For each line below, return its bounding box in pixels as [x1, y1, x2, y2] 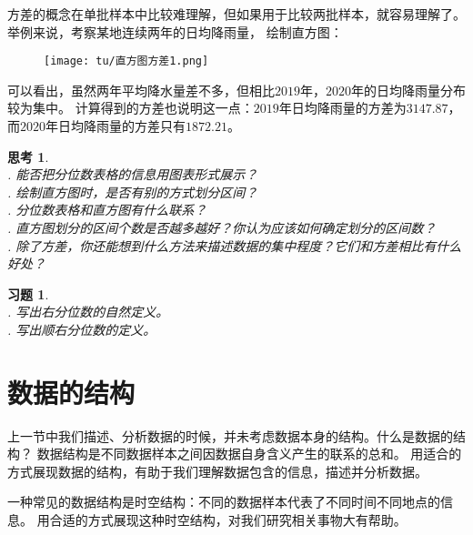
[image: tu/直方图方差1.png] [44, 55, 209, 68]
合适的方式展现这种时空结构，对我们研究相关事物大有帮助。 [49, 510, 407, 530]
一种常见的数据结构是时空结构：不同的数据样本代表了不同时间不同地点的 [7, 492, 440, 511]
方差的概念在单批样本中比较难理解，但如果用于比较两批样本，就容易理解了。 [7, 5, 466, 23]
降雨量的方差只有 [83, 116, 186, 136]
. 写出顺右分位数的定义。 [7, 319, 156, 338]
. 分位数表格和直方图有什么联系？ [7, 200, 207, 219]
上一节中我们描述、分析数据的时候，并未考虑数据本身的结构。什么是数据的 [7, 426, 453, 445]
